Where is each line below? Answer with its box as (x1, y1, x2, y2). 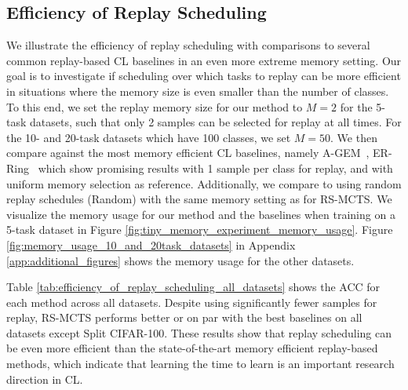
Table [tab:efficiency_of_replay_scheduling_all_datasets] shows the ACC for (6, 279, 381, 295)
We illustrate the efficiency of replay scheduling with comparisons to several (6, 37, 370, 53)
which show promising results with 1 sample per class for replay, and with (38, 159, 393, 176)
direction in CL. (6, 370, 83, 387)
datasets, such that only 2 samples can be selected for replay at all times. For (30, 114, 402, 130)
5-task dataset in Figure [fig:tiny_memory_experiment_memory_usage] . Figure (6, 221, 393, 238)
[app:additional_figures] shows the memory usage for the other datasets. (6, 252, 355, 268)
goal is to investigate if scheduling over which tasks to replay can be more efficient (6, 67, 401, 84)
